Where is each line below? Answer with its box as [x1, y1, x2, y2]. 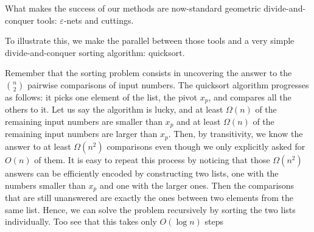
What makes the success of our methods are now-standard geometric [5, 2, 261, 14]
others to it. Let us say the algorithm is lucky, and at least [5, 103, 223, 116]
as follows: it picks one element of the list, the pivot [5, 90, 198, 103]
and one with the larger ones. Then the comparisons [99, 178, 295, 191]
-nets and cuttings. [63, 13, 134, 26]
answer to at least [5, 139, 71, 152]
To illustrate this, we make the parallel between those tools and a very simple [5, 34, 295, 47]
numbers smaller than [5, 178, 86, 191]
